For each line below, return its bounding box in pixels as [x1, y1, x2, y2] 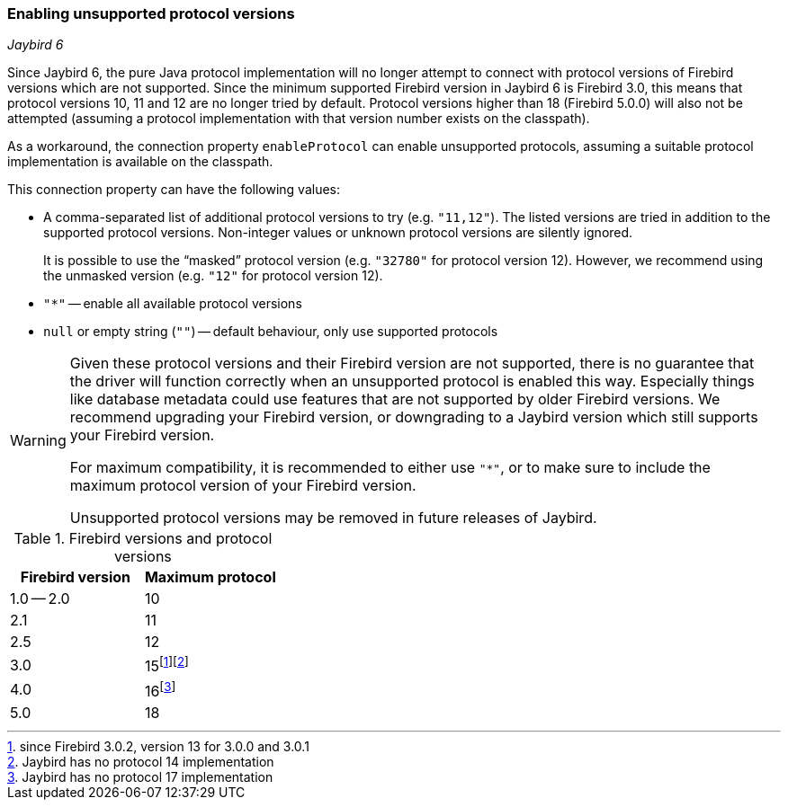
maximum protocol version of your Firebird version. [69, 476, 416, 495]
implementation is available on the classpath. [7, 154, 273, 170]
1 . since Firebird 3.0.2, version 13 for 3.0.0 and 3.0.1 [7, 739, 309, 755]
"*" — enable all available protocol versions [43, 296, 302, 312]
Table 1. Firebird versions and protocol [13, 529, 273, 548]
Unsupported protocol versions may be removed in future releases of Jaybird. [69, 509, 597, 528]
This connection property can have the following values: [7, 182, 341, 198]
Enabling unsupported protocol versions [7, 4, 295, 22]
